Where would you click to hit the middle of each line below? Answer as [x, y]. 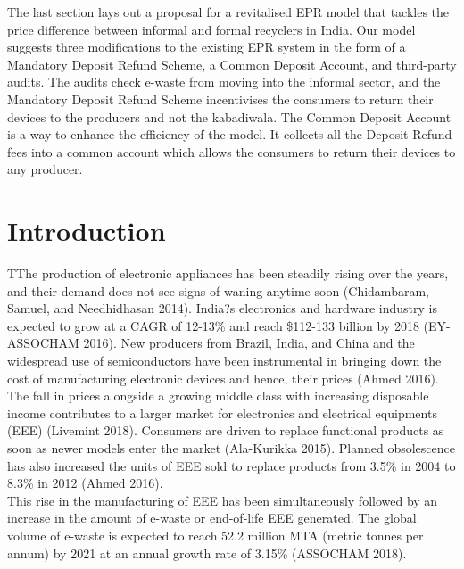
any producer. [45, 169]
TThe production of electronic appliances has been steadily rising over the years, [228, 273]
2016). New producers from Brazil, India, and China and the [249, 343]
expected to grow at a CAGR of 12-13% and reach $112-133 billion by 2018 [213, 325]
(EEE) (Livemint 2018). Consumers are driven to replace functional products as [226, 430]
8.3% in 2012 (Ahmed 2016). [85, 483]
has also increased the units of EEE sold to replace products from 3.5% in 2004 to [232, 465]
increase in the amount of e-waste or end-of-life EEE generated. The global [212, 518]
